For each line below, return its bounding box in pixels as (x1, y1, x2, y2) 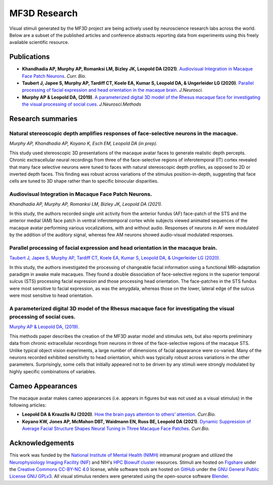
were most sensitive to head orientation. (9, 292, 93, 298)
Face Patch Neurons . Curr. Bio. (22, 73, 86, 79)
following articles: (9, 402, 47, 408)
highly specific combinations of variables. (9, 368, 96, 374)
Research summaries (9, 114, 78, 123)
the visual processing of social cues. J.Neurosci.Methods (22, 101, 142, 107)
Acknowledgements (9, 439, 74, 448)
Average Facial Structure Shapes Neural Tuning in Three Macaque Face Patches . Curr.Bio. (22, 425, 210, 432)
